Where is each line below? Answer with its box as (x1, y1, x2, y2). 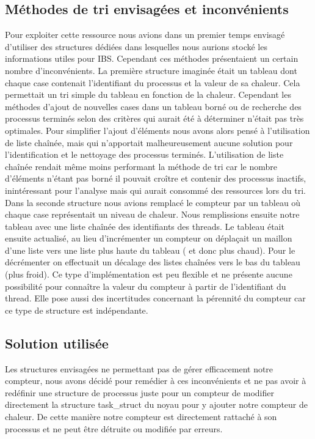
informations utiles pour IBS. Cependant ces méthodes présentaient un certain (5, 52, 299, 65)
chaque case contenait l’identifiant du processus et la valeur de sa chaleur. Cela (5, 76, 300, 89)
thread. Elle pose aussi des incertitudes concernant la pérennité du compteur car (5, 292, 306, 304)
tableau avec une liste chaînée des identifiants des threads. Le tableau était (5, 219, 284, 232)
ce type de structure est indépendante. (5, 303, 148, 316)
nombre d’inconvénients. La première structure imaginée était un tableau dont (5, 64, 297, 76)
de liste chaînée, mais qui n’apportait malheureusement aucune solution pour (5, 136, 293, 149)
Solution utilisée (5, 333, 109, 352)
